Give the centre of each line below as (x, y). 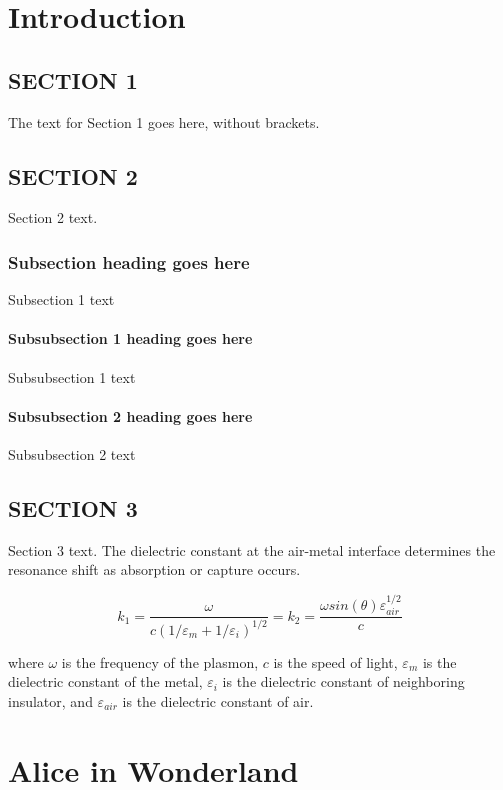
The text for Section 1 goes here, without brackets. (164, 121)
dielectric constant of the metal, (105, 681)
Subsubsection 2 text (72, 453)
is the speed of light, (335, 661)
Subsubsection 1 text (72, 376)
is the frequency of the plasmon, (160, 661)
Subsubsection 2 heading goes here (130, 415)
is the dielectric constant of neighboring (343, 681)
